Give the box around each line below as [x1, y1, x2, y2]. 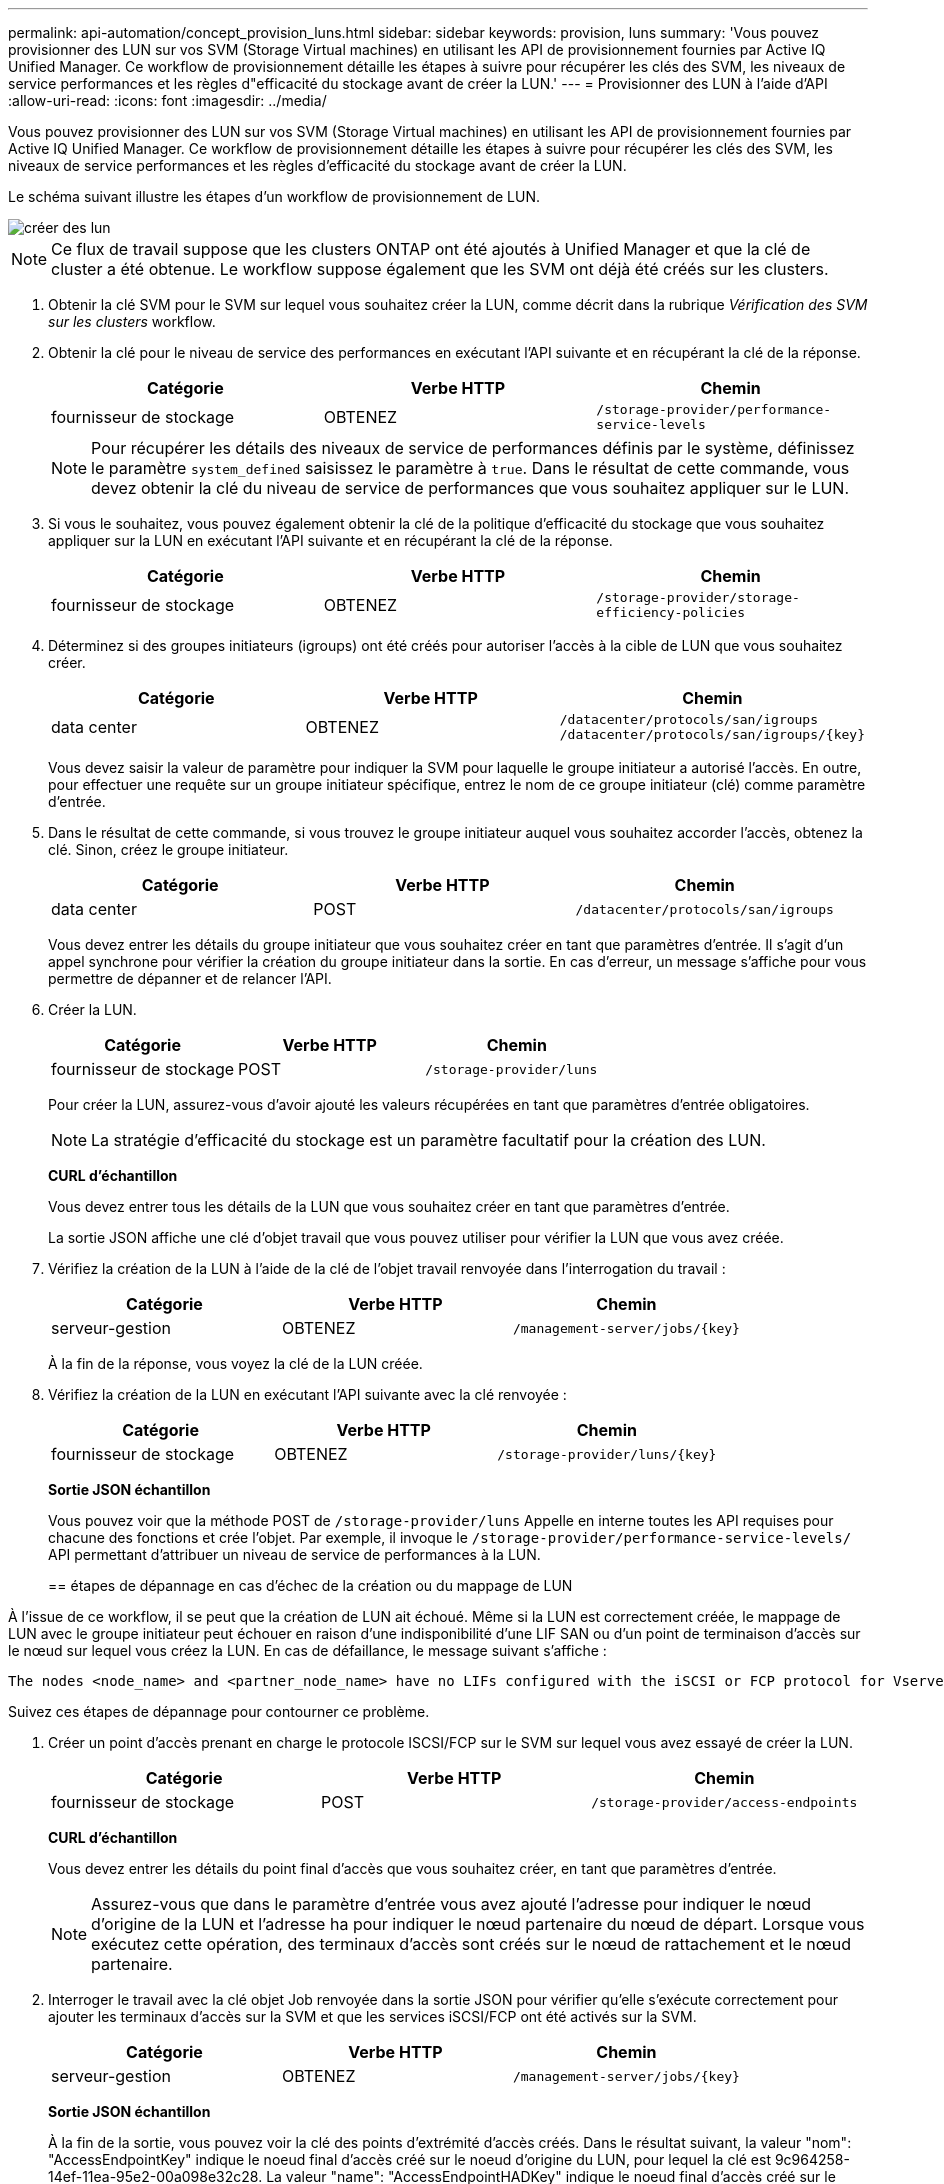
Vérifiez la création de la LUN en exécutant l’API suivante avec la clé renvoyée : [48, 1386, 567, 1403]
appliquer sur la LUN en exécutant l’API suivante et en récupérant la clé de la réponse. [48, 532, 613, 549]
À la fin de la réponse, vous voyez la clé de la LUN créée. [48, 1355, 423, 1372]
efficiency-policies [596, 605, 746, 620]
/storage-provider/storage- [596, 590, 800, 605]
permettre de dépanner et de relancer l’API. [48, 970, 332, 987]
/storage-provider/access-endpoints [591, 1794, 858, 1810]
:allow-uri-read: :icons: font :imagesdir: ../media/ [8, 92, 327, 109]
